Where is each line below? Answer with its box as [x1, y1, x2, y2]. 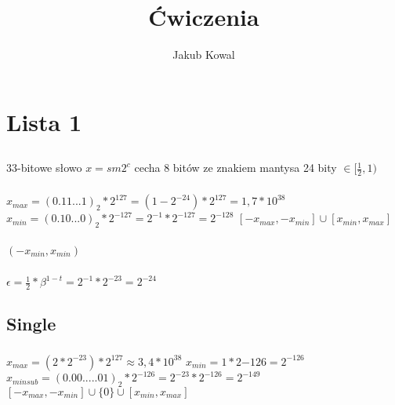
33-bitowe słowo [6, 159, 82, 176]
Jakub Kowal [172, 46, 235, 63]
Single [6, 312, 56, 336]
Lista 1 [6, 105, 82, 137]
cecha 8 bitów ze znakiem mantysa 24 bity [134, 159, 337, 176]
